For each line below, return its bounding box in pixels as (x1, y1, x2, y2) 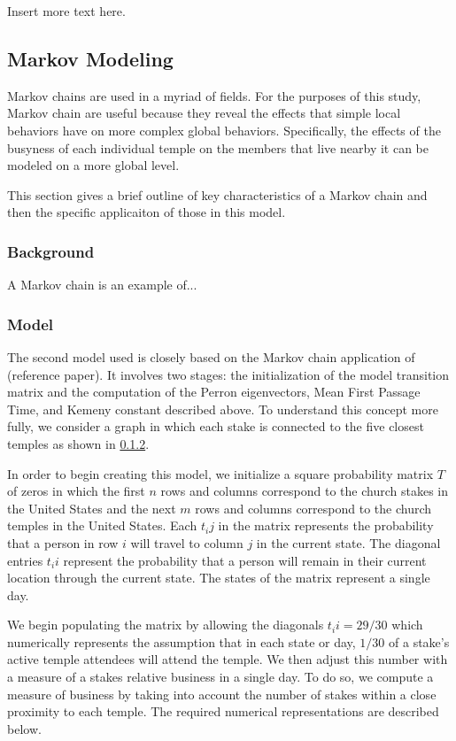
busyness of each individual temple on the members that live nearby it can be (7, 138, 429, 157)
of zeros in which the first (7, 482, 145, 500)
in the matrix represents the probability (218, 516, 434, 535)
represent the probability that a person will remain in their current (63, 551, 427, 569)
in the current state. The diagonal (256, 533, 441, 552)
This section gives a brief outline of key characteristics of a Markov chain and (7, 185, 428, 204)
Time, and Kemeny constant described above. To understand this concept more (7, 399, 438, 418)
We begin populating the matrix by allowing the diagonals (7, 615, 324, 634)
